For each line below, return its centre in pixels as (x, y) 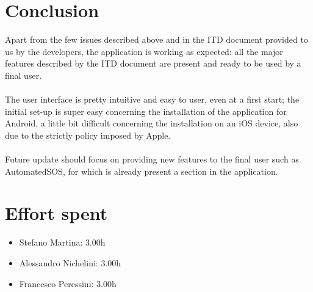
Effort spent (56, 213)
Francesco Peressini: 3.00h (68, 283)
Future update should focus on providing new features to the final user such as (152, 159)
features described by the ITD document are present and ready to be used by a (153, 63)
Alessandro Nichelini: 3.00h (70, 262)
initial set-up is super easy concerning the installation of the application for (146, 111)
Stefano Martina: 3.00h (62, 242)
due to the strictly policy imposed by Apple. (88, 135)
